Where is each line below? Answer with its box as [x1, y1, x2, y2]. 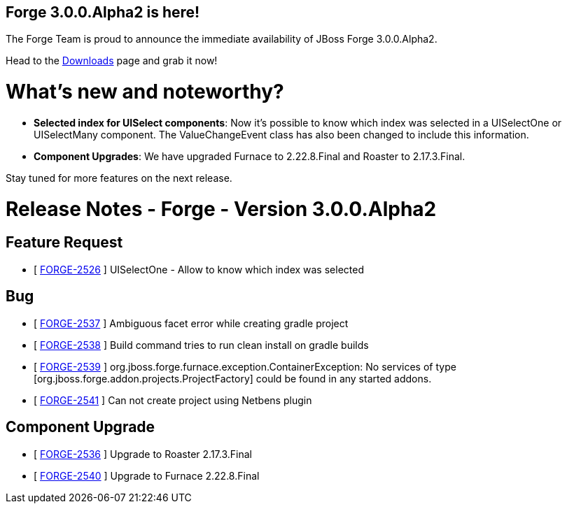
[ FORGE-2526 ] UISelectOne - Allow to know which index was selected [34, 263, 364, 275]
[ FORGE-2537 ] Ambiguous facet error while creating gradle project [34, 317, 349, 329]
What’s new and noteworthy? [6, 80, 284, 104]
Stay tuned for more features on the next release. [6, 171, 232, 184]
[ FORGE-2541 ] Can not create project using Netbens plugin [34, 394, 312, 406]
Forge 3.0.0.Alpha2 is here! [6, 3, 200, 21]
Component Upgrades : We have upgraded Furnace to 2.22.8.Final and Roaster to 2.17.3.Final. [34, 150, 465, 162]
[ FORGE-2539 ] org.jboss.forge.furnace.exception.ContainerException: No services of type [34, 360, 456, 373]
